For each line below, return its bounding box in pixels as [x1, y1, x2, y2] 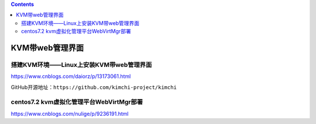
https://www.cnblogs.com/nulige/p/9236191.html [11, 110, 129, 117]
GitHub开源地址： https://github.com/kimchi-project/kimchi [11, 83, 177, 90]
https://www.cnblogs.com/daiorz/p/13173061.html [11, 73, 131, 80]
